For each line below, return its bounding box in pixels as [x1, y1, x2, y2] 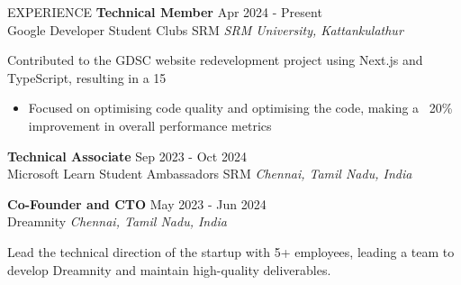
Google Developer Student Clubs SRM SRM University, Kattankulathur [7, 20, 403, 39]
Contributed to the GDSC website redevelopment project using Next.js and [7, 51, 423, 69]
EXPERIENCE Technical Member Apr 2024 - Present [7, 3, 322, 21]
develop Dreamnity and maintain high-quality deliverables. [7, 260, 331, 279]
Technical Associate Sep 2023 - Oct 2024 [7, 146, 247, 165]
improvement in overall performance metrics [28, 115, 272, 134]
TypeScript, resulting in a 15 [7, 68, 167, 87]
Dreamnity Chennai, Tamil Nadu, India [7, 212, 227, 231]
